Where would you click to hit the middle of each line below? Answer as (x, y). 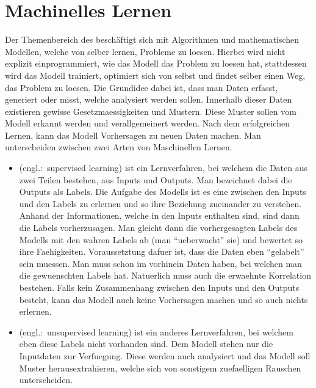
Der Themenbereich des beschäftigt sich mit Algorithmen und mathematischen (152, 39)
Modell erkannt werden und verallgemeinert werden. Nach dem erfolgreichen (147, 123)
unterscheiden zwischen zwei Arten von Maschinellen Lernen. (119, 147)
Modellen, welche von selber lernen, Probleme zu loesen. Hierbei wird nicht (145, 51)
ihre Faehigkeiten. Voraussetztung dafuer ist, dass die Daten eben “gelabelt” (162, 251)
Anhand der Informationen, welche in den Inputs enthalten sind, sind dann (159, 215)
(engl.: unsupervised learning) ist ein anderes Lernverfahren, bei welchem (156, 331)
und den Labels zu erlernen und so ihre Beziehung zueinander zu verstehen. (160, 203)
